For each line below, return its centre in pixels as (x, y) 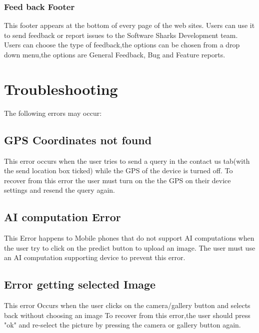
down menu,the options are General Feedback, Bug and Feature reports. (115, 54)
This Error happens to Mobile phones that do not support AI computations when (129, 238)
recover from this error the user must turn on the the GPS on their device (117, 180)
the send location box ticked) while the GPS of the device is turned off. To (118, 170)
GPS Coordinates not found (78, 140)
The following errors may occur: (53, 113)
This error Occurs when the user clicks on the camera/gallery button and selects (127, 305)
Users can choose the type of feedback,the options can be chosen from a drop (122, 45)
